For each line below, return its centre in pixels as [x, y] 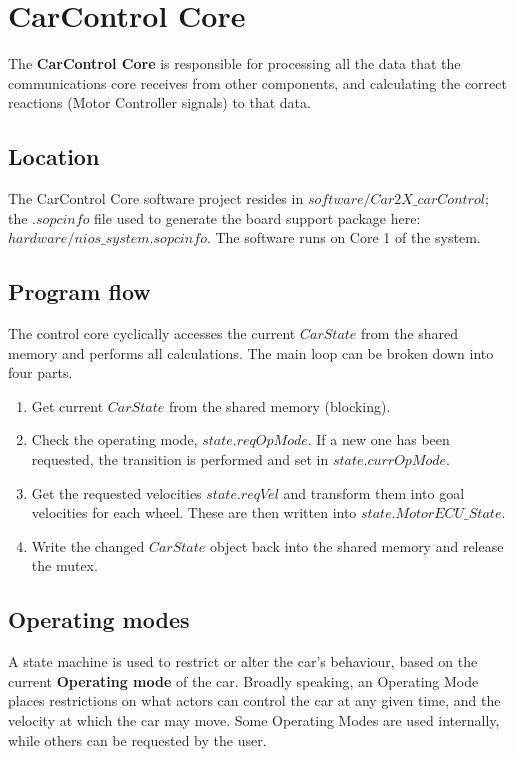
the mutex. [64, 565]
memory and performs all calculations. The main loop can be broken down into [251, 352]
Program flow [79, 291]
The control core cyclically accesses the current [152, 333]
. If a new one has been [378, 439]
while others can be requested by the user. [137, 739]
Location [54, 156]
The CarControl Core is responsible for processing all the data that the [234, 63]
